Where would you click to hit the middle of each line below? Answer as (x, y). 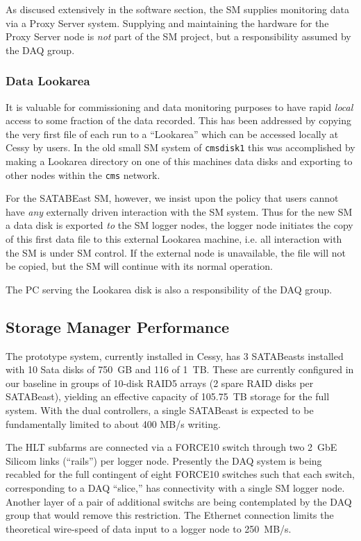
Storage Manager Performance (118, 326)
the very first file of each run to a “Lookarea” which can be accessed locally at (172, 134)
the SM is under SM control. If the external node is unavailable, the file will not (176, 252)
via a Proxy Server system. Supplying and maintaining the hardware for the (167, 23)
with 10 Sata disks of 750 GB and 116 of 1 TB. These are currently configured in (180, 369)
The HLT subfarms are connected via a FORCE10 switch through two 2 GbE (171, 447)
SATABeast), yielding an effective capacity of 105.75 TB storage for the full (168, 396)
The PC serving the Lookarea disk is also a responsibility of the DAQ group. (169, 289)
